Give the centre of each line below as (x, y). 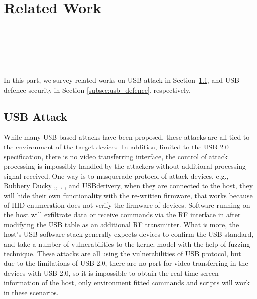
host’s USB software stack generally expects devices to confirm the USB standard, (129, 234)
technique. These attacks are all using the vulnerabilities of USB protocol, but (123, 253)
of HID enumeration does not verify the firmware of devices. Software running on (127, 205)
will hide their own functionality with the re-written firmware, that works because (128, 195)
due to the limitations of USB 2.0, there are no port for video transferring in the (126, 263)
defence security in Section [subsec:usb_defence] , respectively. (97, 89)
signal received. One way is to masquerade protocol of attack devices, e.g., (116, 175)
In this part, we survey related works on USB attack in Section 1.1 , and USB (122, 80)
